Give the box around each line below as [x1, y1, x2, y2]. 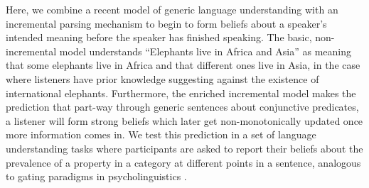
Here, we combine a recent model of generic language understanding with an [6, 2, 338, 16]
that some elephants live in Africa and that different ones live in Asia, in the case [6, 57, 360, 72]
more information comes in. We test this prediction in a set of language [6, 127, 316, 142]
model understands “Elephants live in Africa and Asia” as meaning [59, 43, 352, 58]
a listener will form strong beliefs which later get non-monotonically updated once [6, 113, 363, 128]
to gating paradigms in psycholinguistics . [6, 169, 187, 184]
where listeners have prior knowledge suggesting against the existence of [6, 71, 319, 86]
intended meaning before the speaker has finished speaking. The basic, [6, 30, 312, 45]
